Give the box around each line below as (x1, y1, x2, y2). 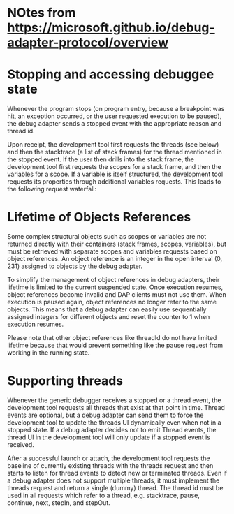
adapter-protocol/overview (7, 35, 169, 50)
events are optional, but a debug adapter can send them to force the (7, 411, 204, 419)
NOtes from (7, 5, 76, 21)
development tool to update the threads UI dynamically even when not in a (7, 418, 221, 427)
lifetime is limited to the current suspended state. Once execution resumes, (7, 283, 224, 291)
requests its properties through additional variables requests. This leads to (7, 177, 221, 186)
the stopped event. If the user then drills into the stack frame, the (7, 155, 194, 163)
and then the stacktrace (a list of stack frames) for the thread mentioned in (7, 148, 222, 156)
